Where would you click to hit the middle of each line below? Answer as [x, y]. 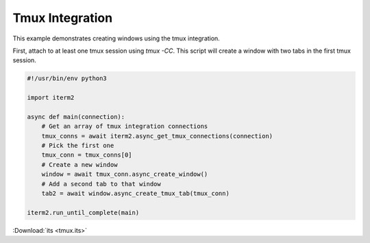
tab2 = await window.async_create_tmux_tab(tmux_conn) [135, 193]
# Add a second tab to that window [101, 184]
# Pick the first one [78, 146]
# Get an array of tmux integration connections [125, 126]
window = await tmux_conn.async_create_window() [125, 174]
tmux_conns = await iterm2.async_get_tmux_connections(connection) [157, 136]
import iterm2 [51, 98]
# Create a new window [79, 165]
